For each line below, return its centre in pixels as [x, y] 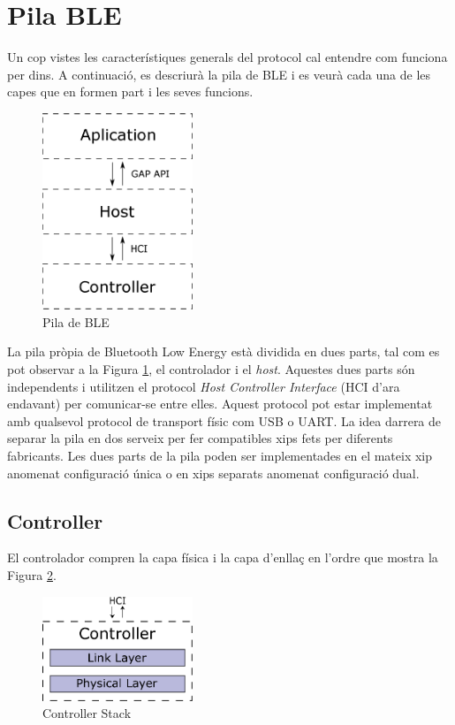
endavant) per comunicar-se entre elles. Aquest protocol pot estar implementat [220, 404]
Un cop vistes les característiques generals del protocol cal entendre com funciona [227, 57]
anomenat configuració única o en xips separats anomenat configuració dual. [213, 473]
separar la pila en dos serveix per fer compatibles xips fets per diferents [200, 438]
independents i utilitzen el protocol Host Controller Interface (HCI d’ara [204, 386]
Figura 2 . [32, 575]
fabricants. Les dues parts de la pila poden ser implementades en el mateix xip [220, 456]
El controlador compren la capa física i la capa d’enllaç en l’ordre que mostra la [223, 557]
